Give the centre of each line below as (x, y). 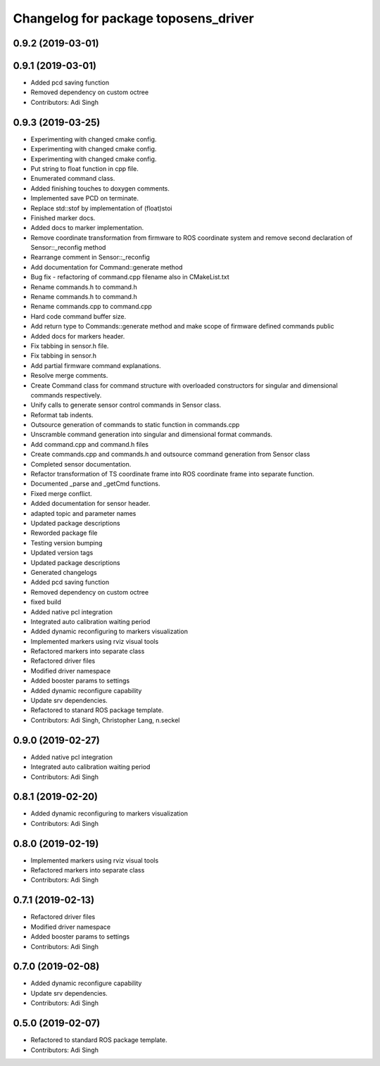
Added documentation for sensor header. (90, 504)
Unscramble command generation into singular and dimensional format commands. (152, 434)
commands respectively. (66, 395)
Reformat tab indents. (62, 414)
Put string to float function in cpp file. (84, 168)
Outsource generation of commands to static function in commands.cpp (135, 425)
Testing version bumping (66, 542)
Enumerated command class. (73, 179)
